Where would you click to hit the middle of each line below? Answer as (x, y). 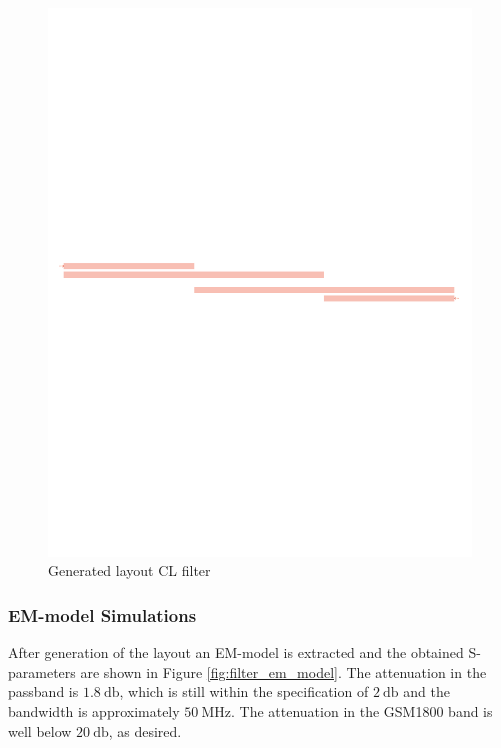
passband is (43, 691)
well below (40, 730)
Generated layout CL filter (129, 570)
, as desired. (145, 730)
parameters (42, 671)
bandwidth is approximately (94, 711)
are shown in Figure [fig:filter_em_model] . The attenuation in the (283, 671)
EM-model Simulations (102, 615)
